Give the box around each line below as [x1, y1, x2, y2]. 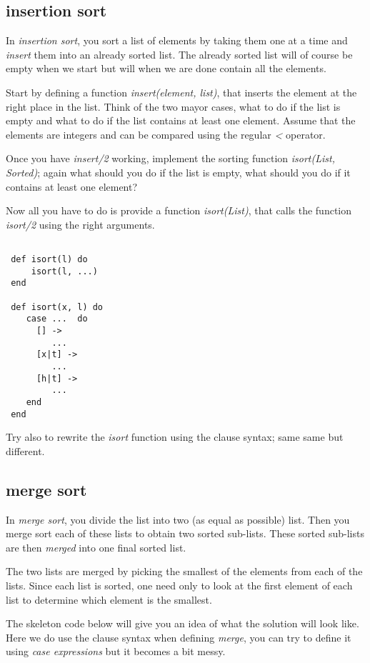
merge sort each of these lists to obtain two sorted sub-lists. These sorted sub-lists [6, 526, 364, 541]
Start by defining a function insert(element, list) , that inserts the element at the [6, 84, 357, 99]
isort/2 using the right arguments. [6, 216, 155, 231]
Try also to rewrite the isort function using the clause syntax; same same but [6, 429, 344, 444]
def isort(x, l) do [11, 301, 104, 312]
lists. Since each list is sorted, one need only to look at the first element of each [6, 577, 353, 592]
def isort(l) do [11, 254, 88, 264]
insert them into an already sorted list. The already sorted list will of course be [6, 46, 353, 61]
